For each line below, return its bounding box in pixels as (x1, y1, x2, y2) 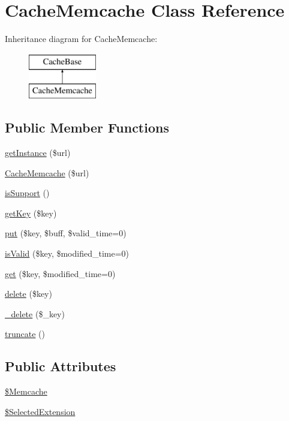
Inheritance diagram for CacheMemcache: (5, 32, 158, 45)
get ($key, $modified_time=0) (5, 267, 116, 279)
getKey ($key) (5, 206, 57, 219)
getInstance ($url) (5, 146, 71, 159)
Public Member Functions (5, 118, 169, 137)
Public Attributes (5, 357, 116, 375)
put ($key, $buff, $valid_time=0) (5, 227, 127, 239)
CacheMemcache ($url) (5, 166, 89, 179)
